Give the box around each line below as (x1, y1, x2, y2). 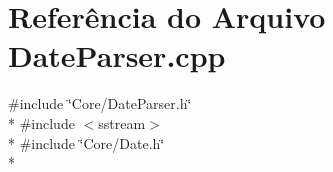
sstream (98, 112, 146, 133)
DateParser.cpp (8, 35, 226, 76)
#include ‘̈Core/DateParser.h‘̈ (8, 93, 192, 114)
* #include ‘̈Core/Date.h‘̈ (8, 132, 165, 153)
